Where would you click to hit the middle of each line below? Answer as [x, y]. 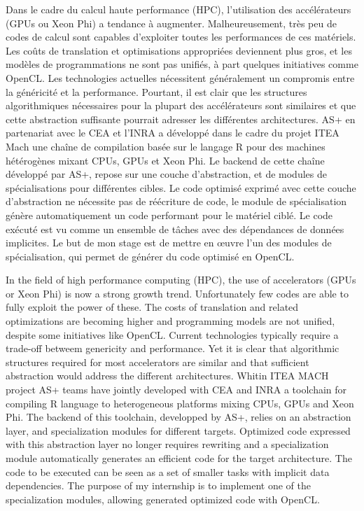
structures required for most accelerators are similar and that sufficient [157, 362]
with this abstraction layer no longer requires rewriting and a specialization [167, 444]
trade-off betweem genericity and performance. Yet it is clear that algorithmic [173, 348]
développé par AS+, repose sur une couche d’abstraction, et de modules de [166, 174]
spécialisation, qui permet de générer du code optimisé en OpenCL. [150, 256]
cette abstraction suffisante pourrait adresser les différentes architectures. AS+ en [181, 119]
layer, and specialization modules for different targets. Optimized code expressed [178, 430]
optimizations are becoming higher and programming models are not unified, [170, 321]
